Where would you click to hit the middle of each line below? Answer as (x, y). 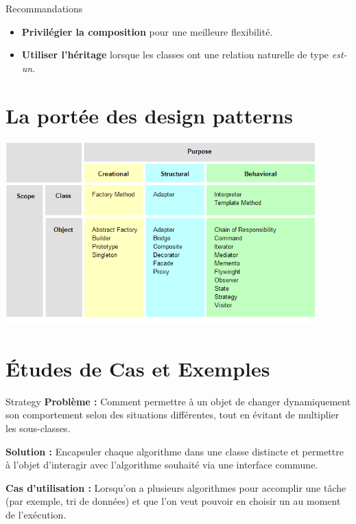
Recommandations (44, 8)
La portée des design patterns (149, 115)
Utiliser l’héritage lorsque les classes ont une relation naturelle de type (175, 55)
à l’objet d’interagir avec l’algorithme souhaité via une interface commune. (162, 465)
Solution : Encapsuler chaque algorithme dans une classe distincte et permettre (175, 451)
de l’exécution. (36, 515)
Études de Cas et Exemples (138, 368)
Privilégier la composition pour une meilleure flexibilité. (147, 31)
